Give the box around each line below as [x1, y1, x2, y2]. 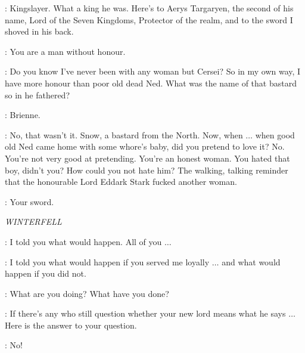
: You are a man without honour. [5, 45, 126, 57]
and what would [222, 255, 281, 268]
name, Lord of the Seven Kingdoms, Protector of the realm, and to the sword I [5, 13, 293, 26]
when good [255, 128, 295, 141]
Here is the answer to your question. [5, 318, 137, 331]
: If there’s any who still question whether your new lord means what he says [5, 307, 286, 320]
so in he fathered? [5, 88, 70, 101]
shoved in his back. [5, 25, 74, 38]
